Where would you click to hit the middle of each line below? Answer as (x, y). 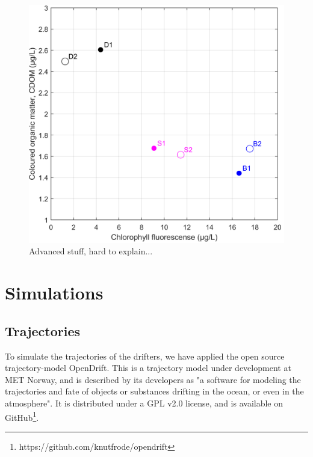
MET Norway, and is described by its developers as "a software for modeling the (153, 379)
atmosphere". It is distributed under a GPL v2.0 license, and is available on (144, 403)
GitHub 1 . (22, 416)
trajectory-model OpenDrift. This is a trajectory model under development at (148, 368)
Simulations (54, 293)
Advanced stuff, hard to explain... (91, 251)
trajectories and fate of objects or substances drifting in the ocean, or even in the (154, 391)
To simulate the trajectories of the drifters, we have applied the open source (145, 356)
